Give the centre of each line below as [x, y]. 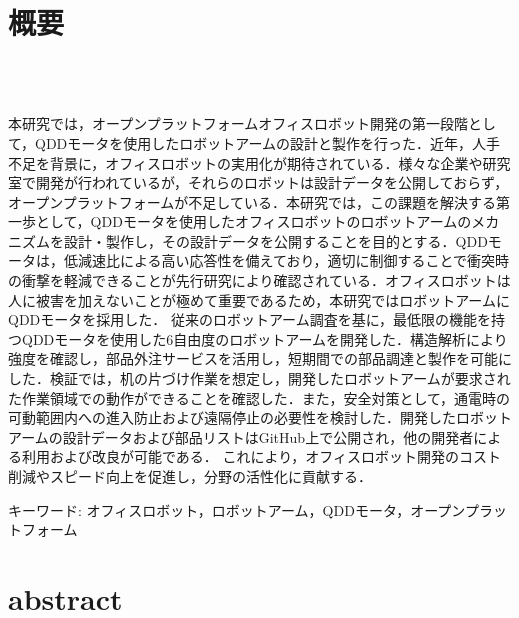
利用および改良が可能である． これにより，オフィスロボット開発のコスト [261, 456]
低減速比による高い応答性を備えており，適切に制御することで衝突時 [286, 260]
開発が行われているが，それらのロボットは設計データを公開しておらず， [272, 182]
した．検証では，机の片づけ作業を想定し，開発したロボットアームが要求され [259, 378]
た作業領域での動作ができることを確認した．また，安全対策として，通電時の [259, 397]
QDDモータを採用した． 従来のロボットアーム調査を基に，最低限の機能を [249, 319]
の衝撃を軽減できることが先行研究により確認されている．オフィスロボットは [259, 280]
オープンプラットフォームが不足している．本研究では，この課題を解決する [252, 201]
